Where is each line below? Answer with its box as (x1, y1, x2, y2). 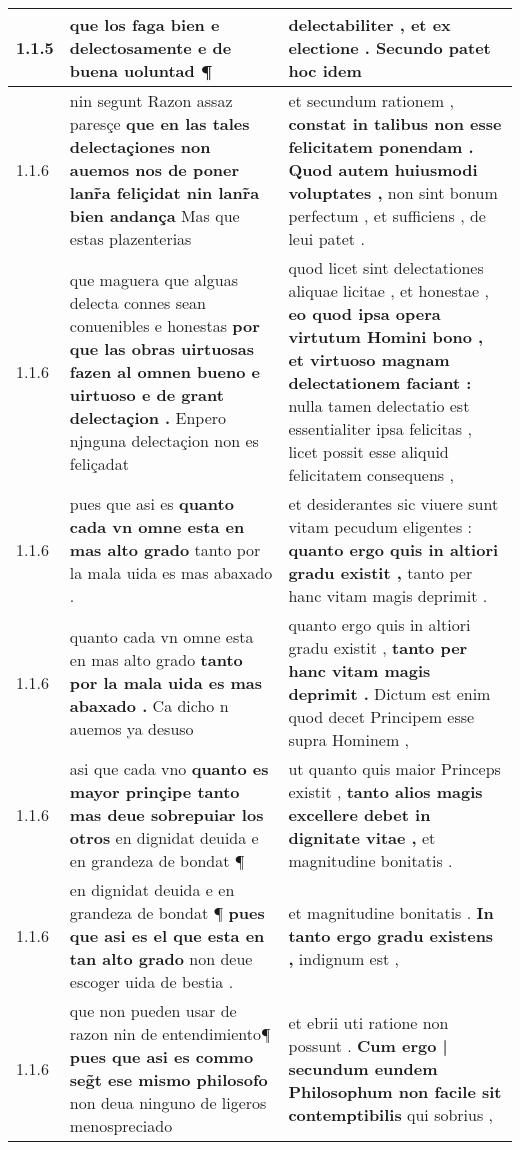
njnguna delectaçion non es (69, 428, 259, 452)
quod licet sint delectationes (288, 256, 484, 279)
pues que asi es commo (69, 1045, 254, 1068)
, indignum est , (288, 947, 399, 970)
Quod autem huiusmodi (288, 158, 478, 181)
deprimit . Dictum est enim (288, 682, 491, 705)
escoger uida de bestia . (69, 970, 234, 993)
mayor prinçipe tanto (69, 780, 240, 803)
